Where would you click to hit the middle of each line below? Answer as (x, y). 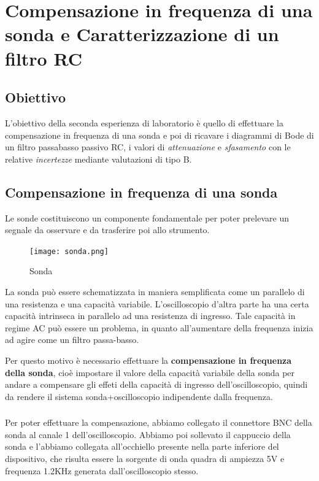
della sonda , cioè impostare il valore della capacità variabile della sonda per (150, 372)
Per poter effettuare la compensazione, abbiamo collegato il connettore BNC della (159, 422)
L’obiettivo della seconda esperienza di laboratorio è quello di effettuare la (144, 122)
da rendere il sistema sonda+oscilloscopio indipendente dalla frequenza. (139, 396)
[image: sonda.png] (69, 251)
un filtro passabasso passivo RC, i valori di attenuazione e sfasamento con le (148, 147)
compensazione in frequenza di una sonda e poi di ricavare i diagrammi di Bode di (159, 135)
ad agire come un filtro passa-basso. (72, 340)
